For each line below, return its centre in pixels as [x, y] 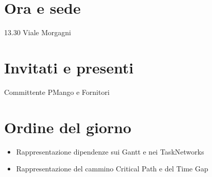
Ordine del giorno [68, 127]
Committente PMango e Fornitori [57, 92]
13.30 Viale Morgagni [38, 32]
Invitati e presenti [69, 67]
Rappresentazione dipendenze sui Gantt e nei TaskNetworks [110, 151]
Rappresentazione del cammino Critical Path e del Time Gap [112, 169]
